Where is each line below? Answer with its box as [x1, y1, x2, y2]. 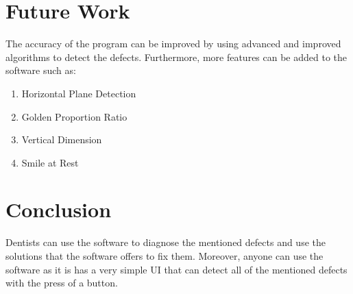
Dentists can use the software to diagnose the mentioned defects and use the [5, 235, 326, 249]
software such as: [5, 63, 76, 77]
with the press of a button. [5, 275, 118, 290]
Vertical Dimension [21, 132, 102, 147]
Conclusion [5, 195, 112, 223]
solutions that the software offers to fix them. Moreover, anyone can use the [5, 249, 324, 262]
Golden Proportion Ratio [21, 109, 127, 123]
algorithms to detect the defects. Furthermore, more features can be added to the [5, 49, 348, 64]
